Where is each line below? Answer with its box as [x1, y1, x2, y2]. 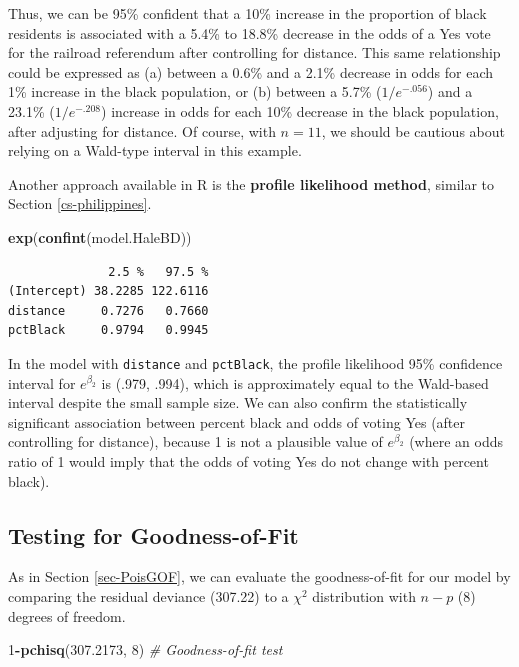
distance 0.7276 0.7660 [8, 303, 209, 318]
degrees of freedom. [8, 605, 126, 626]
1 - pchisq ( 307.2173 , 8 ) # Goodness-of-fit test [8, 639, 283, 660]
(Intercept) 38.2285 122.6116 [8, 284, 209, 299]
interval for [8, 372, 76, 393]
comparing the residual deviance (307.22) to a [8, 585, 289, 606]
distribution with [312, 585, 416, 606]
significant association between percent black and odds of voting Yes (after [8, 411, 466, 432]
